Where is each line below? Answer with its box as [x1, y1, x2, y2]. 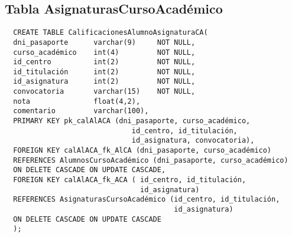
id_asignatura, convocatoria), [131, 136, 255, 145]
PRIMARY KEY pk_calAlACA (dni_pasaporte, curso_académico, [13, 117, 251, 126]
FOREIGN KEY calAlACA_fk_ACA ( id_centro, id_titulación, [13, 176, 246, 185]
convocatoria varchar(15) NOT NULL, [13, 87, 196, 96]
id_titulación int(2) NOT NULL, [13, 67, 196, 76]
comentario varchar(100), [13, 107, 149, 116]
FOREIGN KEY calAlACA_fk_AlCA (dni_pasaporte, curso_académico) [13, 146, 272, 155]
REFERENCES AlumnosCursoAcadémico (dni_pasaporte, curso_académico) [13, 156, 288, 164]
